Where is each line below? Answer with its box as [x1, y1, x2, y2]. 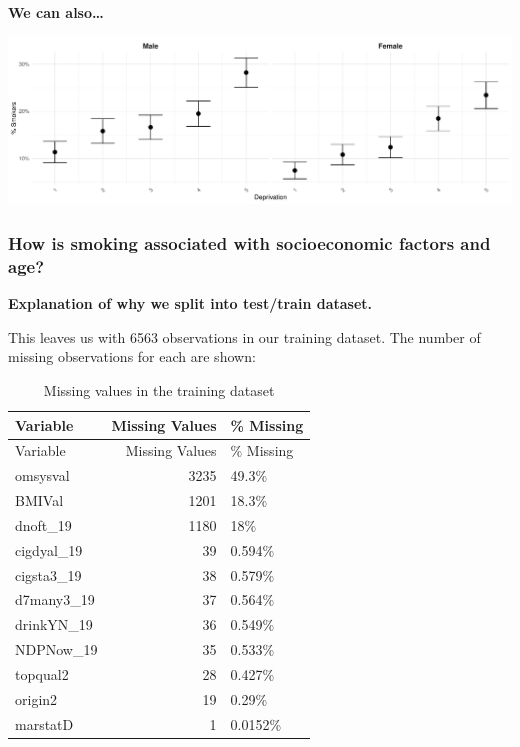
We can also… [8, 2, 104, 22]
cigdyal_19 [15, 539, 83, 560]
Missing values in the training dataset [43, 379, 275, 400]
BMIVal [15, 490, 64, 511]
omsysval [15, 465, 70, 486]
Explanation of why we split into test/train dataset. [8, 293, 373, 314]
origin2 [15, 688, 58, 709]
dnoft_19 [15, 514, 72, 535]
